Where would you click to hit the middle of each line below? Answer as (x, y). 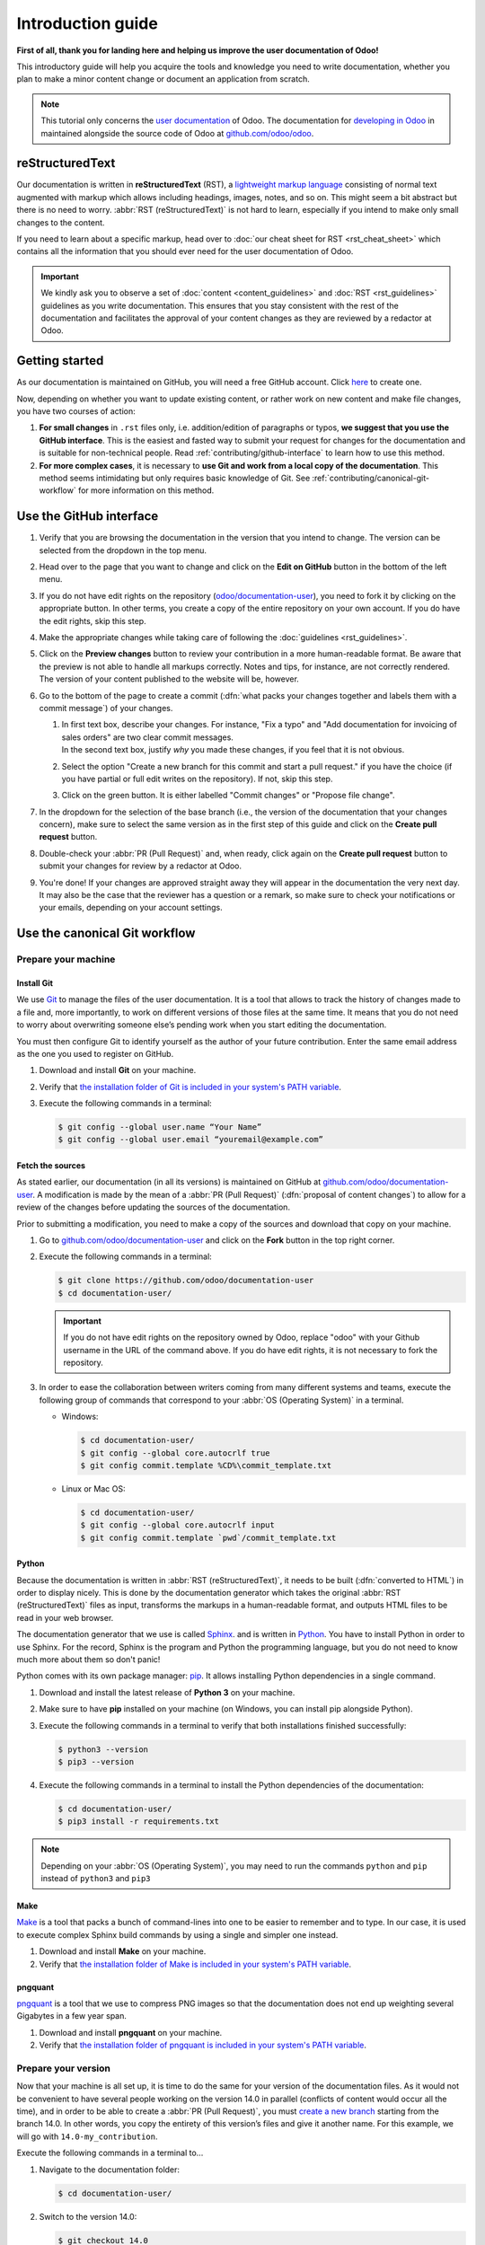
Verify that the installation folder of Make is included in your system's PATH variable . (195, 1964)
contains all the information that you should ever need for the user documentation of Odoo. (185, 251)
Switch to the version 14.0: (88, 2216)
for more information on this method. (146, 490)
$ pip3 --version (96, 1761)
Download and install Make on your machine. (123, 1951)
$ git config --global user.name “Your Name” (160, 1127)
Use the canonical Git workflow (106, 933)
